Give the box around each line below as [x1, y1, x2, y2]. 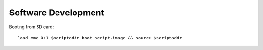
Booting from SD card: [9, 24, 54, 30]
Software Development [9, 7, 105, 18]
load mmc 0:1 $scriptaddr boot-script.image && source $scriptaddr [18, 35, 182, 40]
